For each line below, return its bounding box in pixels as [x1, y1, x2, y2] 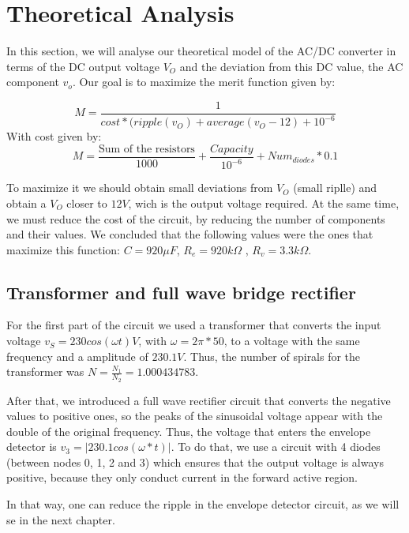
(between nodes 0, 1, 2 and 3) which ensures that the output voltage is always [6, 453, 384, 470]
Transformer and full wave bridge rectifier [6, 280, 356, 304]
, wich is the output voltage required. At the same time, [128, 194, 400, 211]
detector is [6, 438, 57, 455]
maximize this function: [6, 241, 120, 257]
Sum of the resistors [98, 143, 195, 155]
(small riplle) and [293, 179, 377, 196]
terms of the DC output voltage [6, 58, 159, 74]
